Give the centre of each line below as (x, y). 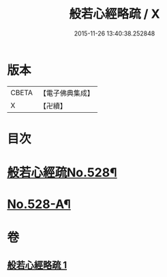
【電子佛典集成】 (66, 93)
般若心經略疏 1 (37, 265)
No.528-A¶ (39, 204)
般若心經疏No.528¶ (62, 173)
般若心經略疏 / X (115, 14)
